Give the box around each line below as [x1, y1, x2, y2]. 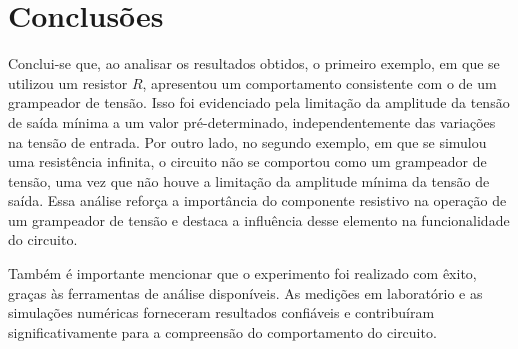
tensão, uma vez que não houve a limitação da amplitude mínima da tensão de [8, 170, 490, 191]
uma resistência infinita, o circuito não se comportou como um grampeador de [8, 151, 487, 172]
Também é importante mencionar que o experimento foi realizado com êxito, [8, 263, 477, 284]
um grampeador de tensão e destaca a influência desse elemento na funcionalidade [8, 209, 510, 230]
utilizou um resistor [8, 72, 128, 93]
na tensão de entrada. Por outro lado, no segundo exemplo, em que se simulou [8, 131, 487, 152]
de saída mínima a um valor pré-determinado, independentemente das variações [8, 111, 496, 132]
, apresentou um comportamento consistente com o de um [142, 72, 497, 93]
